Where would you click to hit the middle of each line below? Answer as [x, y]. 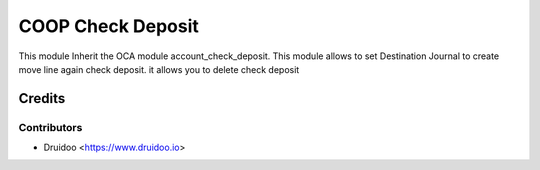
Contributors [50, 127]
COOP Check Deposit [109, 26]
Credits [42, 98]
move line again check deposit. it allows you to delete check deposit [159, 69]
